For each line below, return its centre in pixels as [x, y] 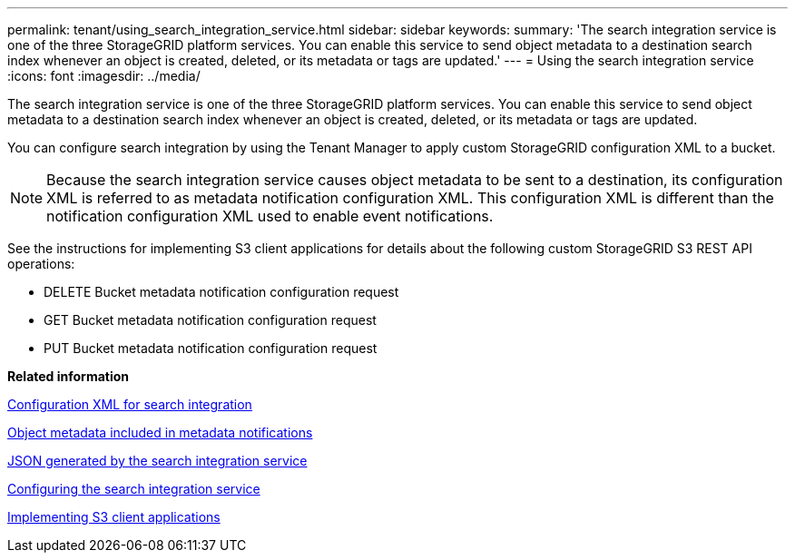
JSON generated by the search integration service [157, 461]
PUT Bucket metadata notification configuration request [211, 348]
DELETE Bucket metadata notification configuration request [221, 292]
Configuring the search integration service [134, 489]
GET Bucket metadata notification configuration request [210, 320]
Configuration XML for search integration [130, 404]
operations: [41, 264]
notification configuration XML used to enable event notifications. [270, 216]
